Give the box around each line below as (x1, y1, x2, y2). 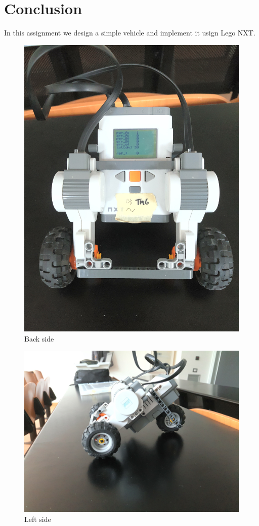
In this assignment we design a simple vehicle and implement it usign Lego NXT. (4, 27, 255, 38)
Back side (24, 333, 54, 344)
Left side (24, 513, 51, 524)
